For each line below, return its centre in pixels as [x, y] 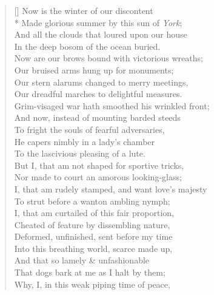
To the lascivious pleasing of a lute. [80, 153]
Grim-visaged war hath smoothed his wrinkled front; [112, 105]
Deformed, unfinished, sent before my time [93, 236]
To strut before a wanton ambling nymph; [92, 201]
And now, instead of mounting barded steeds [97, 117]
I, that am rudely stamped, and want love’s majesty [111, 188]
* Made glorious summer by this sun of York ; [98, 22]
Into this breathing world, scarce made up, [93, 248]
